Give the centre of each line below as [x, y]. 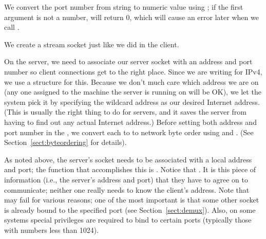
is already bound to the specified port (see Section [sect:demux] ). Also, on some [130, 209]
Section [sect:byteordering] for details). [65, 142]
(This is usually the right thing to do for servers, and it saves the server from [125, 112]
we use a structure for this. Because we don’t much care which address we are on [131, 81]
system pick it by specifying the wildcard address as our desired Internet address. [132, 102]
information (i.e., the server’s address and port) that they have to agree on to [126, 179]
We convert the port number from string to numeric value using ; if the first [124, 7]
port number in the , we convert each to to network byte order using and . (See [129, 132]
